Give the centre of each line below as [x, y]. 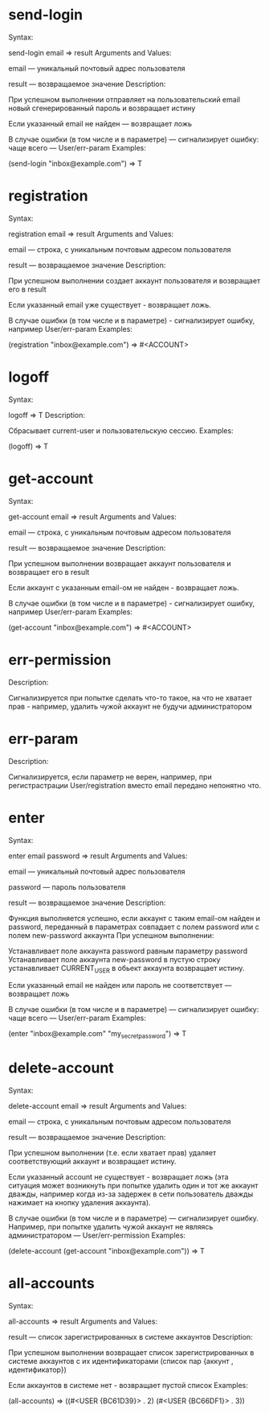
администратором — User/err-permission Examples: [97, 1235]
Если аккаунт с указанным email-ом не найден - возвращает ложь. [124, 587]
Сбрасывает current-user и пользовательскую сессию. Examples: [121, 430]
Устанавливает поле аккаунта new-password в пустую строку [114, 959]
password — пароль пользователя [67, 886]
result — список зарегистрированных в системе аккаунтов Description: [130, 1337]
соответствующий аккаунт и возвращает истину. [92, 1162]
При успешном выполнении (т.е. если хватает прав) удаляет [112, 1153]
